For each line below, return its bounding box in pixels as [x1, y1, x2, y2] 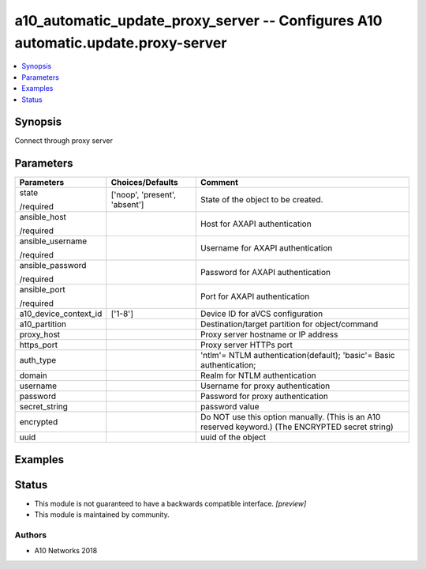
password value [200, 401, 260, 413]
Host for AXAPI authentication [200, 218, 312, 229]
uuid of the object [200, 431, 267, 443]
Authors [14, 529, 47, 541]
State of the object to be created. [200, 194, 323, 205]
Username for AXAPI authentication [200, 243, 333, 254]
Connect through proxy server [14, 136, 114, 145]
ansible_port [19, 284, 66, 296]
